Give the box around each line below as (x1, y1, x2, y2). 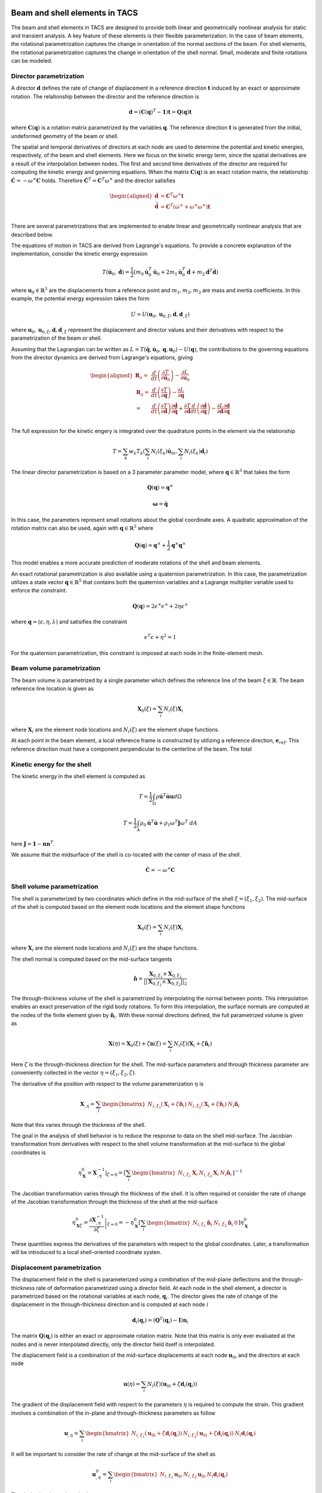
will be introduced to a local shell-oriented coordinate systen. (11, 1249, 162, 1256)
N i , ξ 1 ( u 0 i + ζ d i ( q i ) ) (131, 1430, 182, 1439)
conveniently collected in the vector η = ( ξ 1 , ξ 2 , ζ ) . (11, 1069, 137, 1078)
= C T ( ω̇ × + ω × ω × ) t (160, 202, 211, 210)
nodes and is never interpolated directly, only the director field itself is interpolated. (11, 1341, 216, 1348)
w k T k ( (128, 448, 145, 456)
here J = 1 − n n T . (11, 839, 55, 847)
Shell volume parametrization (11, 883, 98, 891)
